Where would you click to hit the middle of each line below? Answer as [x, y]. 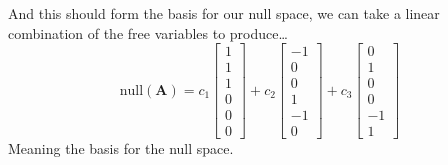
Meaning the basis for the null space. [121, 148]
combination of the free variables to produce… [148, 32]
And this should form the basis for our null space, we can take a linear [224, 13]
